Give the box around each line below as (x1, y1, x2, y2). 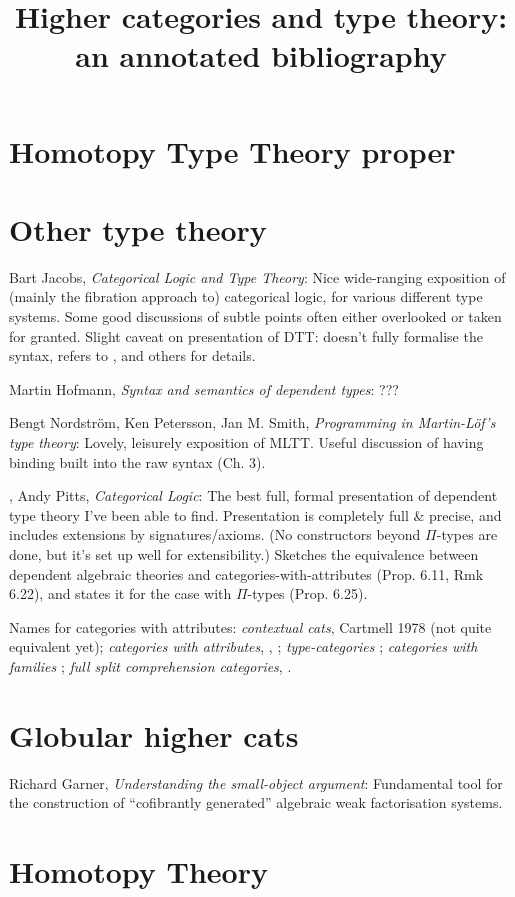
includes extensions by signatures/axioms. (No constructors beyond (9, 524, 421, 545)
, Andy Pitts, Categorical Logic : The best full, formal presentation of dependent (9, 485, 498, 506)
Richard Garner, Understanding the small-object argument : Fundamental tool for (9, 772, 503, 793)
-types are (436, 524, 498, 545)
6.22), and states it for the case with (9, 583, 232, 604)
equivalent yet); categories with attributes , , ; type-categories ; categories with (9, 636, 478, 657)
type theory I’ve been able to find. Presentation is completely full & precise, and (9, 504, 502, 525)
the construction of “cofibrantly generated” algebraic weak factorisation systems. (9, 792, 503, 813)
